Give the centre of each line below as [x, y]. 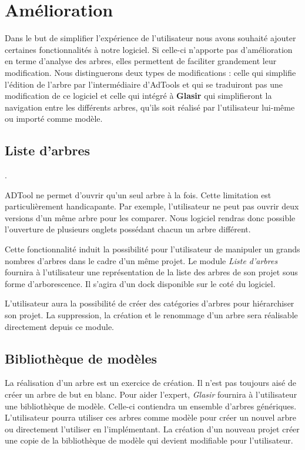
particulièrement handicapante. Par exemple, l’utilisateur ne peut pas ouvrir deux [152, 206]
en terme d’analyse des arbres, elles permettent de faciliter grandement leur [141, 61]
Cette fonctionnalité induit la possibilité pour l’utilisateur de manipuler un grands [152, 249]
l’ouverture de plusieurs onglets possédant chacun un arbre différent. [128, 229]
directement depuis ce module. [59, 326]
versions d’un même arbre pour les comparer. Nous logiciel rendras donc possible [150, 217]
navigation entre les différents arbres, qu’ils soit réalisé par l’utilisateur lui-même [150, 107]
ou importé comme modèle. [54, 119]
